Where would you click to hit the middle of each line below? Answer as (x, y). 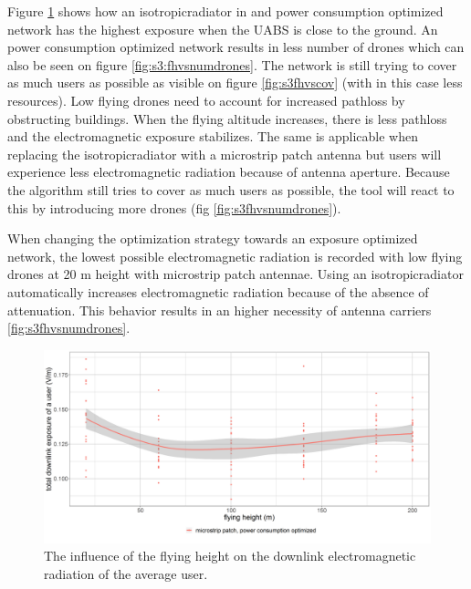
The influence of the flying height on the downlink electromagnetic (230, 556)
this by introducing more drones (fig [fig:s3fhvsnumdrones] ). (174, 207)
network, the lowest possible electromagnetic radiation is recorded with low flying (235, 256)
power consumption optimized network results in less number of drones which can (236, 47)
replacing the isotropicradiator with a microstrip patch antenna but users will (225, 154)
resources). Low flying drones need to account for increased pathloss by (206, 100)
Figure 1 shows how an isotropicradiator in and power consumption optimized (225, 11)
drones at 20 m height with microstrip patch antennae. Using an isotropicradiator (235, 274)
